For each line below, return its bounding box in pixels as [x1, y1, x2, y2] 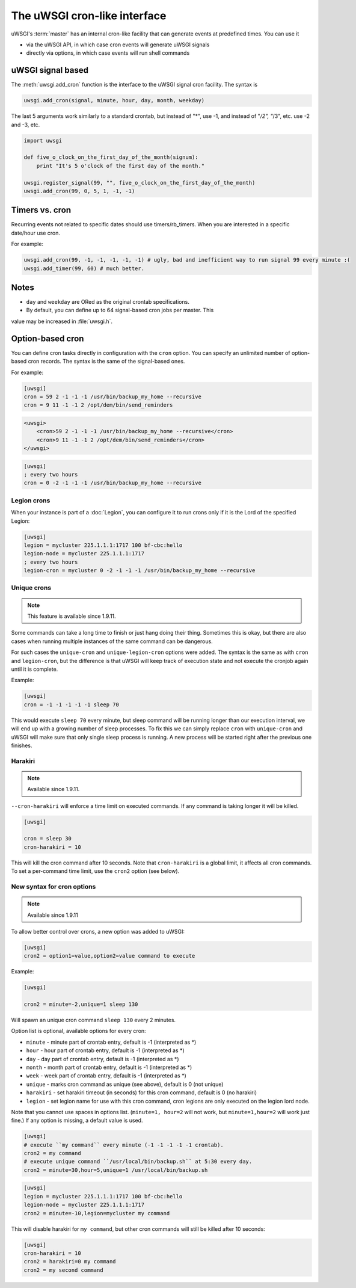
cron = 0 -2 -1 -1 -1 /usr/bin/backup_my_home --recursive [23, 479, 201, 487]
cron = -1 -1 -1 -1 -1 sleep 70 [23, 701, 120, 708]
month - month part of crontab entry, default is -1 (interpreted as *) [26, 1064, 192, 1071]
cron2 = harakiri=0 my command [23, 1258, 117, 1265]
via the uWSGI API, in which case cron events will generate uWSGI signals [26, 41, 210, 48]
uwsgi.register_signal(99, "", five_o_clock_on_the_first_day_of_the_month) [23, 179, 256, 186]
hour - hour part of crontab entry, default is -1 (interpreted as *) [26, 1047, 185, 1054]
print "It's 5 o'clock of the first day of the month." [36, 162, 205, 169]
